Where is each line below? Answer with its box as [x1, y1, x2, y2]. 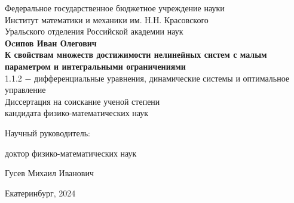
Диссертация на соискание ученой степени [5, 95, 160, 107]
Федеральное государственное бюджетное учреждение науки [5, 2, 225, 14]
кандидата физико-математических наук [5, 107, 149, 119]
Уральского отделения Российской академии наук [5, 25, 183, 38]
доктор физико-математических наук [5, 146, 137, 159]
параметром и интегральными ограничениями [5, 60, 186, 72]
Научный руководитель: [5, 126, 90, 139]
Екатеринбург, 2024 [5, 186, 76, 199]
